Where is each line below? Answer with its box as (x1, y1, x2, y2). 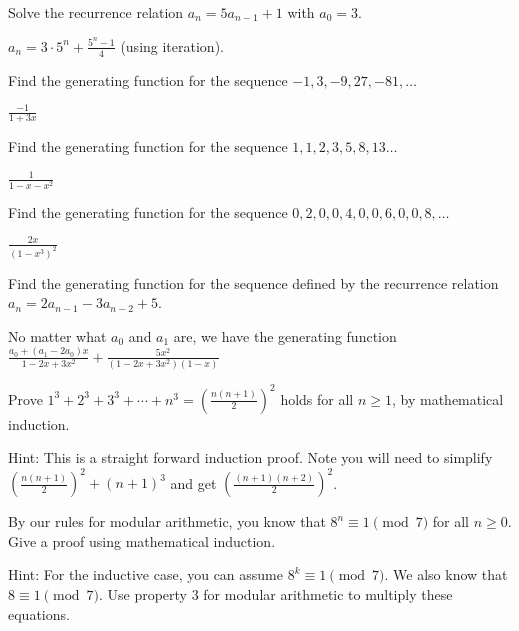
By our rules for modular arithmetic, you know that (8, 511, 326, 532)
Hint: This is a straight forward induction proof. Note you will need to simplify (8, 447, 493, 468)
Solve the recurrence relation (8, 2, 184, 22)
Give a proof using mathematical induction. (8, 530, 276, 551)
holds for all (280, 388, 354, 409)
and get (170, 472, 217, 493)
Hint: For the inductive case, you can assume (8, 564, 284, 585)
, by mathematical (391, 388, 504, 409)
